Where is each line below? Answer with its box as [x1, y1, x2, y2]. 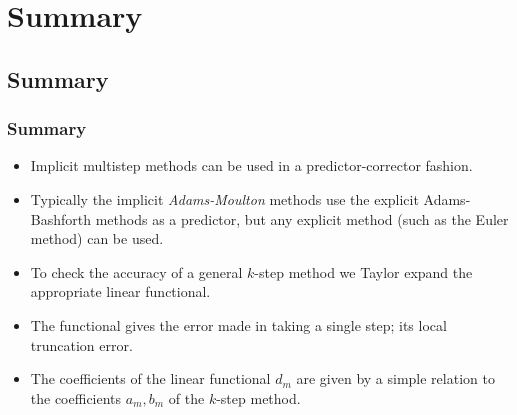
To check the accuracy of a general [30, 261, 243, 282]
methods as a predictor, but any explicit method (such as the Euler [95, 208, 509, 229]
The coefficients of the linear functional [30, 368, 271, 389]
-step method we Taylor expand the [254, 261, 473, 282]
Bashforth [30, 208, 92, 229]
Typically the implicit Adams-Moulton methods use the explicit [30, 188, 419, 209]
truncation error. [30, 334, 133, 355]
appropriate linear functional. [30, 281, 211, 302]
